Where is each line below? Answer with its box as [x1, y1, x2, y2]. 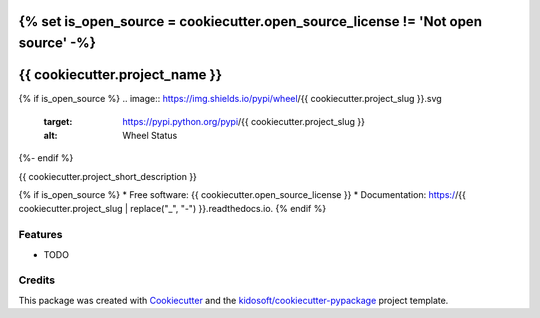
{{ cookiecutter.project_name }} [18, 66, 223, 84]
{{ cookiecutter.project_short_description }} [18, 170, 197, 182]
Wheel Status [122, 129, 178, 141]
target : [43, 115, 73, 127]
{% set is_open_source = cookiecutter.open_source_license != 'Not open [18, 13, 482, 30]
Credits [18, 273, 55, 287]
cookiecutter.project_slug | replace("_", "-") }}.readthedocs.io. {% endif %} [18, 203, 327, 215]
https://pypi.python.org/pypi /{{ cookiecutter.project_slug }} [122, 115, 365, 127]
